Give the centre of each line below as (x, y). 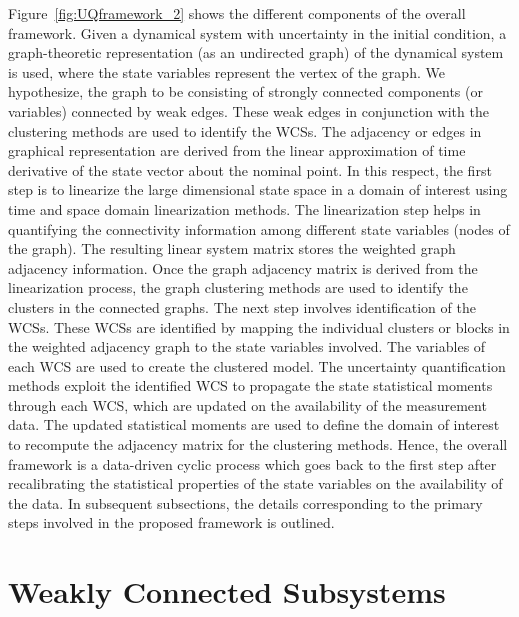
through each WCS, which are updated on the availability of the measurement (247, 404)
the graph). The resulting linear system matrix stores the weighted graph (232, 248)
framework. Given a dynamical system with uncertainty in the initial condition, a (257, 32)
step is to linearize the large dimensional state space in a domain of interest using (258, 189)
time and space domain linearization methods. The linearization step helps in (244, 208)
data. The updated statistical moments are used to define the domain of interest (254, 424)
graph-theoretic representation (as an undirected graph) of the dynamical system (256, 52)
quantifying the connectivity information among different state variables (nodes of (259, 228)
